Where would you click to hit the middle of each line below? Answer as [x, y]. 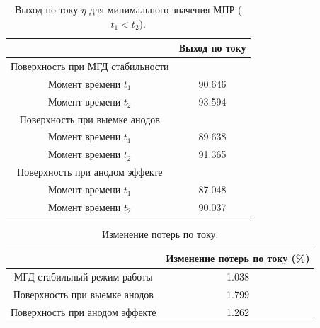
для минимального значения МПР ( [166, 9]
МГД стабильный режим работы [83, 277]
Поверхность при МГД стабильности [90, 66]
